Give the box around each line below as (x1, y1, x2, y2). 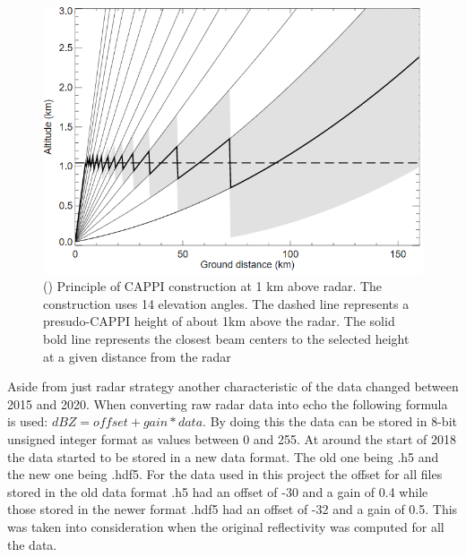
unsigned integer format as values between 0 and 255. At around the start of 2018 (7, 429, 456, 448)
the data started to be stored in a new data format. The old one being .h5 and (7, 447, 439, 466)
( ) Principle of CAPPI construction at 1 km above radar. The (43, 277, 383, 296)
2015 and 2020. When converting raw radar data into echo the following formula (7, 394, 448, 413)
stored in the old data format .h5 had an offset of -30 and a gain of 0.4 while (7, 482, 428, 501)
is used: (7, 412, 48, 431)
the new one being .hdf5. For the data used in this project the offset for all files (7, 465, 443, 484)
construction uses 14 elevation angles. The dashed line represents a (43, 294, 410, 313)
